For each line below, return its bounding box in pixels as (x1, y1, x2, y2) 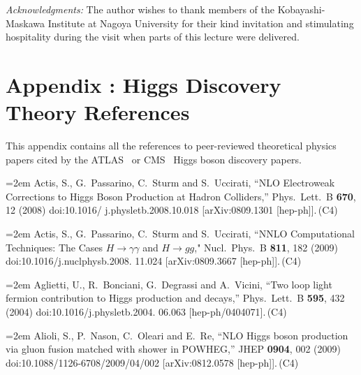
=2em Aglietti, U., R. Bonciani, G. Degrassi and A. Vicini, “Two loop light (6, 277, 332, 291)
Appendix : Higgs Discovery (6, 70, 281, 98)
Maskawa (6, 15, 45, 30)
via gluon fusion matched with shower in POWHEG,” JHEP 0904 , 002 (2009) (6, 341, 341, 356)
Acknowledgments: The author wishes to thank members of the (6, 2, 275, 16)
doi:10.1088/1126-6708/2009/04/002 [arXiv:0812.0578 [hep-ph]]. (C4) (6, 355, 299, 369)
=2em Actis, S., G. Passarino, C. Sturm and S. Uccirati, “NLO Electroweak (6, 175, 335, 190)
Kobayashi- (277, 2, 325, 16)
